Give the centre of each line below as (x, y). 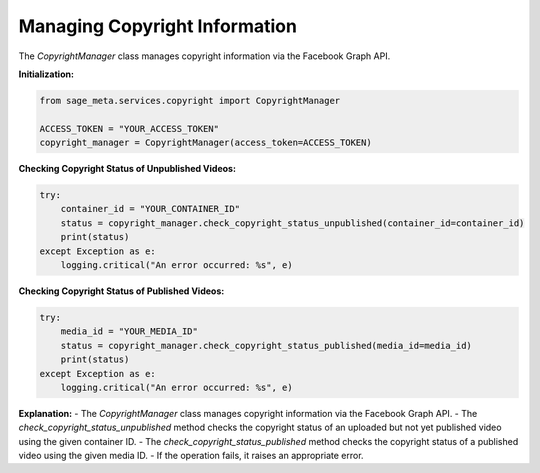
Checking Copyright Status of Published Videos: (121, 291)
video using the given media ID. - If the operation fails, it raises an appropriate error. (191, 456)
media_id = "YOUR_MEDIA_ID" (129, 331)
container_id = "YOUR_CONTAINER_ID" (150, 209)
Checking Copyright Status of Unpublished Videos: (127, 169)
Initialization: (46, 74)
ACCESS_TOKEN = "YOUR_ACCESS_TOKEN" (129, 128)
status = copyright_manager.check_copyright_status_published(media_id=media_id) (266, 345)
